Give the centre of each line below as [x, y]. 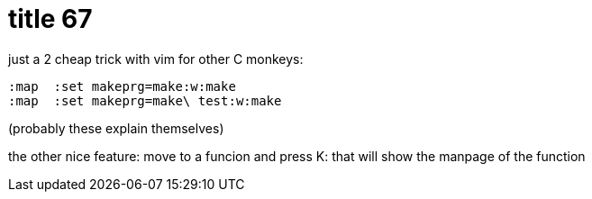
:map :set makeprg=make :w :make [122, 86]
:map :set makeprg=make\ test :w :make [145, 100]
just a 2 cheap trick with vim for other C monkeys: [156, 59]
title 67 [50, 19]
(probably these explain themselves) [116, 128]
